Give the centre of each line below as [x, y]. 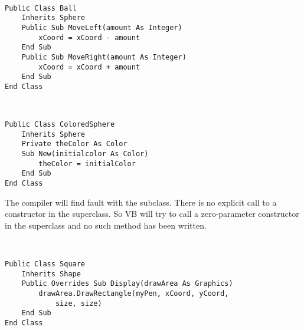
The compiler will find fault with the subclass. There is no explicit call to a [141, 202]
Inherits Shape [51, 274]
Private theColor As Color [74, 144]
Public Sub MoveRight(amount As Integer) [104, 57]
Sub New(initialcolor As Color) [85, 154]
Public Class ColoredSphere [60, 125]
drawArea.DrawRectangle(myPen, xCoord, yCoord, [134, 294]
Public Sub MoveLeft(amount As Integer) [102, 27]
